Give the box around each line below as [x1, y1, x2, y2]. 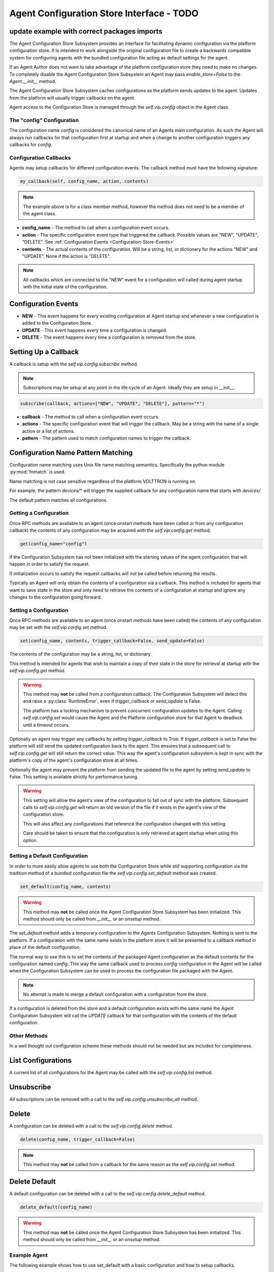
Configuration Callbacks [9, 154, 71, 161]
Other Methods [9, 1032, 48, 1039]
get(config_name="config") [20, 541, 87, 547]
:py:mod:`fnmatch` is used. [9, 469, 65, 475]
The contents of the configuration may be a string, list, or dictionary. [9, 651, 152, 657]
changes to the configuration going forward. [9, 594, 102, 600]
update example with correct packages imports [9, 27, 162, 36]
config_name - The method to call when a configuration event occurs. [22, 224, 169, 231]
